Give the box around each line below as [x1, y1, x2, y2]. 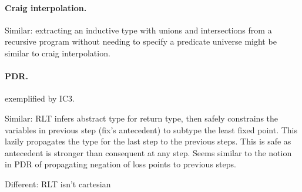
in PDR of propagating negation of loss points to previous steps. [5, 158, 236, 170]
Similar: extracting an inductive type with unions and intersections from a [5, 23, 272, 36]
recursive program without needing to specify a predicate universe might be [5, 35, 277, 48]
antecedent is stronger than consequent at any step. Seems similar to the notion [5, 146, 292, 159]
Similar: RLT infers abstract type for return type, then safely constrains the [5, 112, 278, 124]
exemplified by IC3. [5, 92, 75, 105]
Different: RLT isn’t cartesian [5, 177, 111, 190]
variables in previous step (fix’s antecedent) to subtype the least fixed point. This [5, 123, 298, 136]
